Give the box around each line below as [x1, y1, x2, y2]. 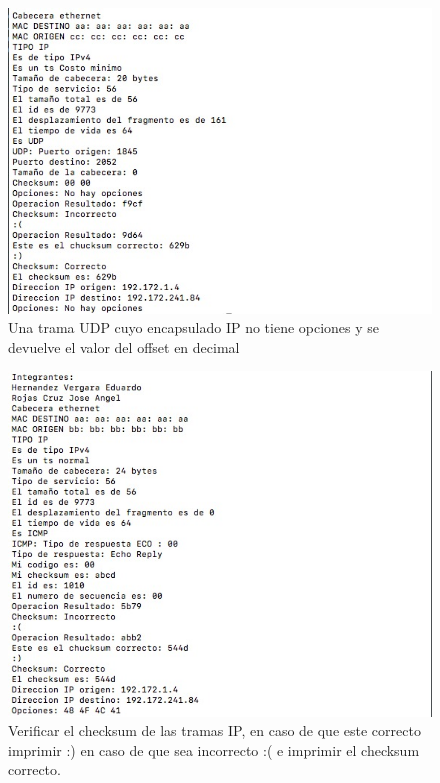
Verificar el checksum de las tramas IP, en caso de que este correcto [8, 720, 421, 741]
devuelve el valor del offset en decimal [8, 336, 240, 357]
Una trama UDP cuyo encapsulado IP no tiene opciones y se [8, 317, 380, 338]
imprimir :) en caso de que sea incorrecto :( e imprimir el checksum [8, 739, 420, 760]
